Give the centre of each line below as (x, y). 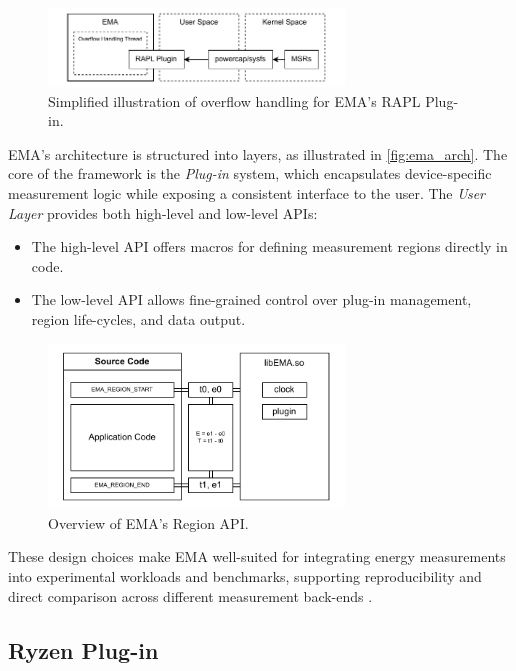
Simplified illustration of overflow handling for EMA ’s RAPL (234, 100)
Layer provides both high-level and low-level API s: (163, 212)
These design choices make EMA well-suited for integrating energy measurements (257, 556)
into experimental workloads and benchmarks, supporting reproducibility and (245, 576)
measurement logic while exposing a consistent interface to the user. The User (246, 193)
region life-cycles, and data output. (138, 319)
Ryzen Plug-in (83, 649)
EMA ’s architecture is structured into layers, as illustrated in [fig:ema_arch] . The (258, 153)
